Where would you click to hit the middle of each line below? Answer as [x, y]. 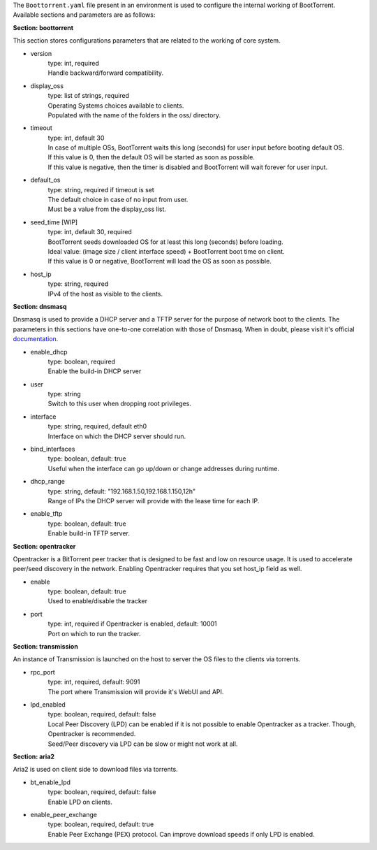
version [41, 53]
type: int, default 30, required [90, 232]
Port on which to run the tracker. [94, 633]
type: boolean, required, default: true [101, 824]
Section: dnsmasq [40, 306]
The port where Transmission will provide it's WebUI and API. [136, 691]
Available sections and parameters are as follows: [84, 15]
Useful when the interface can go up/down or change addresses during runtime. [163, 468]
